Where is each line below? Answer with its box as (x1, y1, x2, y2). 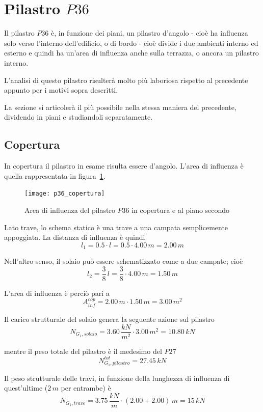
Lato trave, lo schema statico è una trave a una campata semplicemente (4, 222, 228, 232)
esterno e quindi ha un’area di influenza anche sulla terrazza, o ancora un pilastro (4, 47, 259, 58)
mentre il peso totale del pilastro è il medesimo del (4, 345, 162, 356)
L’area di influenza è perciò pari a (4, 287, 110, 298)
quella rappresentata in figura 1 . (4, 170, 106, 181)
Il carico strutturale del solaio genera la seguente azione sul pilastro (4, 313, 215, 324)
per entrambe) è (61, 382, 111, 393)
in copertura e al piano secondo (131, 204, 230, 215)
